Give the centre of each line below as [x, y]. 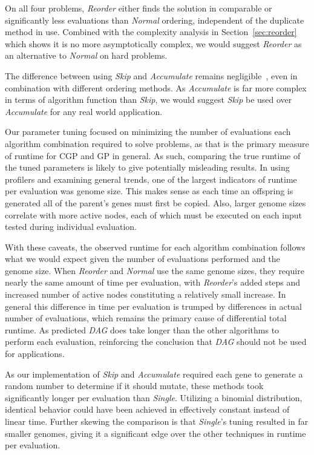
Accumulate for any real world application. [84, 111]
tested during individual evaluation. [71, 227]
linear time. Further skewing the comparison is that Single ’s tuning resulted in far [157, 421]
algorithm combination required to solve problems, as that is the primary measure [157, 143]
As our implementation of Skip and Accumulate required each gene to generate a [154, 374]
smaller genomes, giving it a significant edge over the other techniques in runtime [155, 433]
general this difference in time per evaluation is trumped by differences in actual [153, 306]
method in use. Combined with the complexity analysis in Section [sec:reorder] [151, 32]
